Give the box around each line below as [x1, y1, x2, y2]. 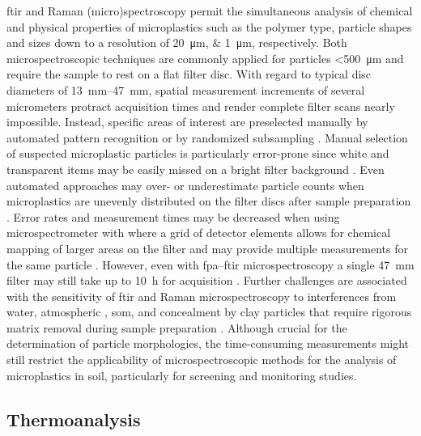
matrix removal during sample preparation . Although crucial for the [6, 319, 347, 336]
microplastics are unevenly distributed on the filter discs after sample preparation [6, 193, 411, 210]
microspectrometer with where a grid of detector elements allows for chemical [6, 224, 391, 241]
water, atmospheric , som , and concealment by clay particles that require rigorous [6, 303, 412, 320]
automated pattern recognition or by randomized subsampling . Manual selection [6, 129, 408, 146]
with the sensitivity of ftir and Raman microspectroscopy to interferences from [6, 287, 397, 304]
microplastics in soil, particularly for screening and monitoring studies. [6, 366, 357, 383]
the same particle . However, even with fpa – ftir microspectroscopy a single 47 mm [6, 256, 415, 273]
